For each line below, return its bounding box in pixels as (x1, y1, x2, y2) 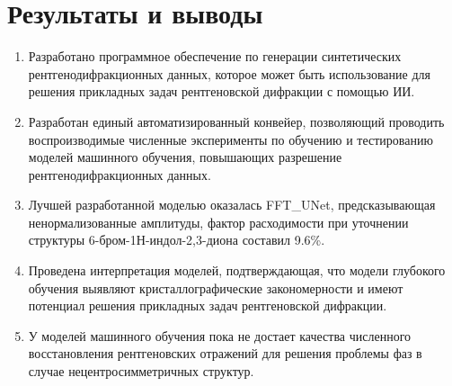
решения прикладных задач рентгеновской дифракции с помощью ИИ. (28, 82, 415, 101)
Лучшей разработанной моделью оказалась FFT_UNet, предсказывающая (28, 195, 436, 214)
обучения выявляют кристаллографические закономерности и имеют (28, 278, 403, 297)
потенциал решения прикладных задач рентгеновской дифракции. (28, 296, 387, 315)
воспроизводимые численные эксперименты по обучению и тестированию (28, 130, 433, 148)
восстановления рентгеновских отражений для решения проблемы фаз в (28, 344, 422, 363)
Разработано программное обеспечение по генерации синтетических (28, 47, 402, 66)
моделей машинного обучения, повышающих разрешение (28, 148, 342, 166)
